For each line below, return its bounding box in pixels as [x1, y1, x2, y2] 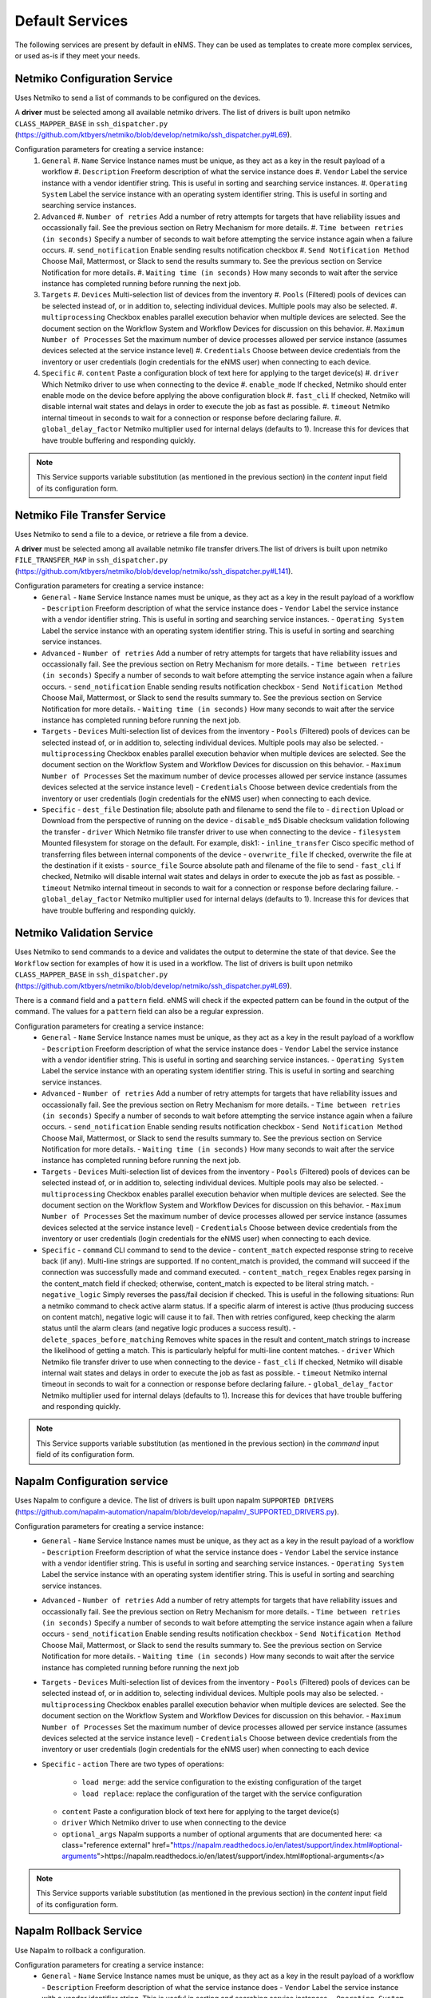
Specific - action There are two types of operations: [42, 1759, 224, 1769]
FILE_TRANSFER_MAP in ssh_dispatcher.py [14, 555, 168, 565]
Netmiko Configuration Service [14, 72, 173, 86]
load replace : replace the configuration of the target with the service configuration [81, 1789, 362, 1798]
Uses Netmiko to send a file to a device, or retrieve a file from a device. [14, 529, 249, 539]
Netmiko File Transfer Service [14, 508, 167, 522]
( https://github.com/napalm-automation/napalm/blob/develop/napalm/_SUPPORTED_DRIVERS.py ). [14, 1506, 339, 1516]
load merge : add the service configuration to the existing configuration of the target [81, 1777, 362, 1787]
